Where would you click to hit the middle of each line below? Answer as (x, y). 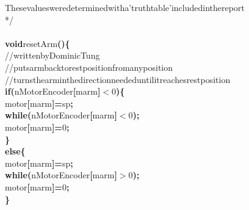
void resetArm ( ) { (38, 43)
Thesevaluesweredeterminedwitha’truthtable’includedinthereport (125, 7)
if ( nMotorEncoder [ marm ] (53, 91)
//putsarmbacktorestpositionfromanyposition (89, 67)
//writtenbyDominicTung (52, 55)
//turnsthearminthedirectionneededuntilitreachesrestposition (118, 79)
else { (15, 151)
